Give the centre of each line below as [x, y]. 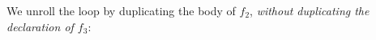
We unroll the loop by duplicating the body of [121, 10]
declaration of [40, 26]
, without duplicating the [310, 10]
